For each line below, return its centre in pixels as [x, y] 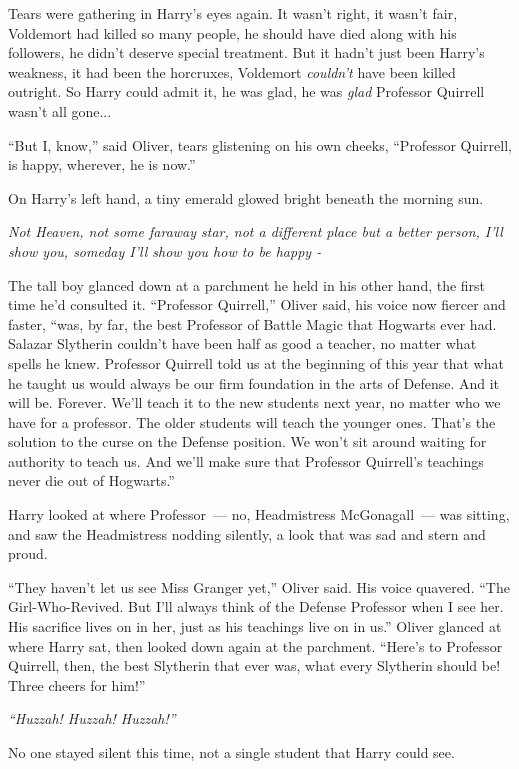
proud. [28, 553]
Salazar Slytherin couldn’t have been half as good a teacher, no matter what [242, 343]
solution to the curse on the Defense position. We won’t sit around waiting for [247, 441]
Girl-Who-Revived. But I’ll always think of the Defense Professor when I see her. [256, 606]
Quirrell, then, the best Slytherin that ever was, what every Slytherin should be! [254, 665]
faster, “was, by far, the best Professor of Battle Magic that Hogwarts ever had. [252, 323]
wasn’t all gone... [60, 110]
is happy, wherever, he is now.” [102, 164]
